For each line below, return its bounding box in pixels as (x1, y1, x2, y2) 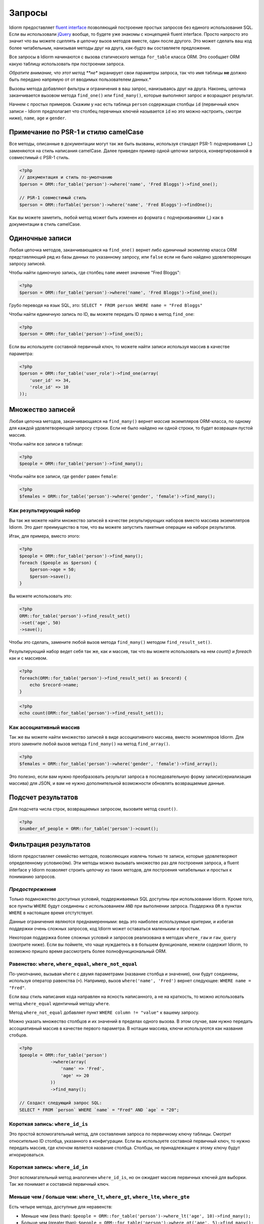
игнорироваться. (9, 1152, 45, 1157)
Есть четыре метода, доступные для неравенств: (9, 1204, 112, 1210)
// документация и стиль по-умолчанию (19, 174, 112, 180)
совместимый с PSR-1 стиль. (9, 154, 70, 160)
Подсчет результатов (9, 793, 78, 801)
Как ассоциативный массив (9, 724, 80, 730)
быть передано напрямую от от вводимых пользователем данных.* (9, 76, 152, 83)
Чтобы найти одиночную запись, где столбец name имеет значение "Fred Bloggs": (9, 270, 181, 276)
